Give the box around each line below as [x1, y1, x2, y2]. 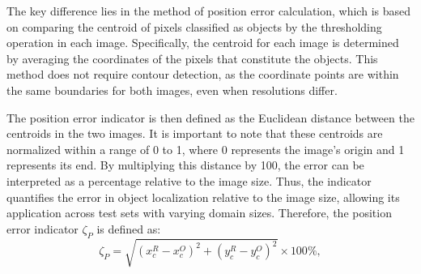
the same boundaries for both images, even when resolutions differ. [6, 81, 338, 98]
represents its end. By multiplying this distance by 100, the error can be [6, 156, 364, 173]
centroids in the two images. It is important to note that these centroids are [6, 125, 383, 142]
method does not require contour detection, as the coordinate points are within [6, 66, 399, 83]
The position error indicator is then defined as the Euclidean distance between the [6, 109, 415, 126]
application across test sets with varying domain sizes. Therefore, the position [6, 204, 392, 221]
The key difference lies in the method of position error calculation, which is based [6, 2, 410, 19]
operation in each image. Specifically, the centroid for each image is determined [6, 34, 399, 51]
